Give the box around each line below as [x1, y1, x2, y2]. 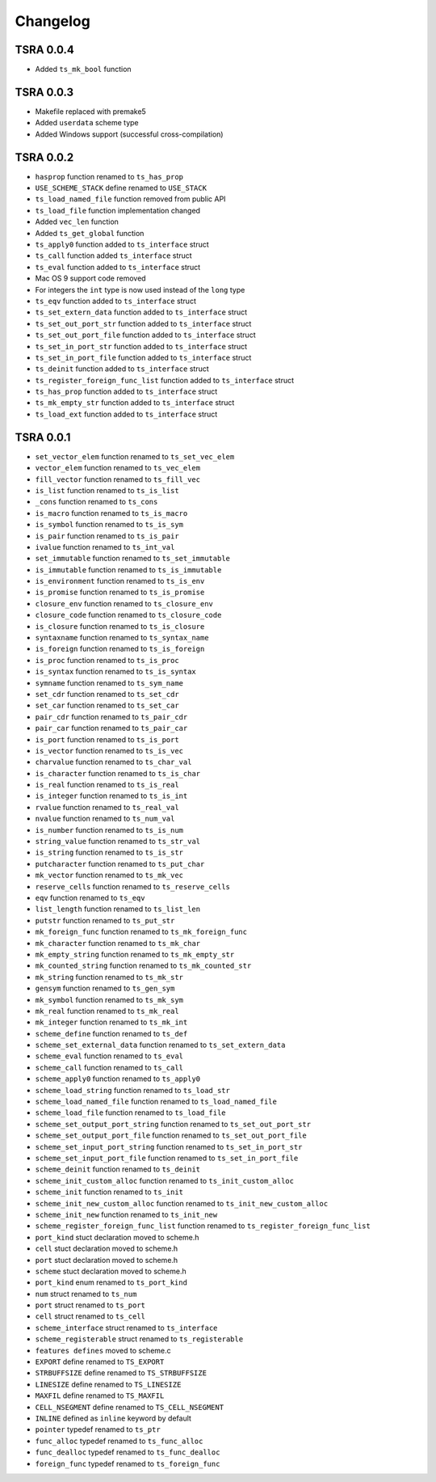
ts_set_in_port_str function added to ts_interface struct [35, 341, 248, 351]
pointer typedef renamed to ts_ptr [35, 1425, 161, 1434]
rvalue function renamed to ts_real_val [35, 802, 179, 812]
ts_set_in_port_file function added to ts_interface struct [35, 353, 252, 362]
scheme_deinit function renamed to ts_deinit [35, 1164, 201, 1174]
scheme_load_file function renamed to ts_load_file [35, 1108, 226, 1117]
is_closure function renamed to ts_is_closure [35, 621, 205, 631]
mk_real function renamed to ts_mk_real [35, 1006, 179, 1015]
